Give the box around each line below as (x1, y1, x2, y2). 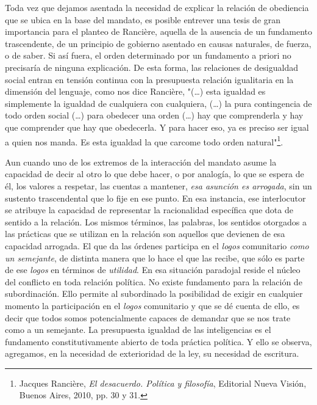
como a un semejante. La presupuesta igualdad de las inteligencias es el (5, 323, 271, 336)
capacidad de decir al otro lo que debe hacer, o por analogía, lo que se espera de (5, 167, 304, 180)
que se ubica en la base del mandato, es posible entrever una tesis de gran (5, 13, 281, 26)
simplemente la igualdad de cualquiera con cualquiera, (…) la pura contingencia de (5, 97, 312, 109)
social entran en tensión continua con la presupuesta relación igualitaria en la (5, 73, 294, 86)
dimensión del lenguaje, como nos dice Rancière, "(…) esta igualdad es (5, 85, 266, 98)
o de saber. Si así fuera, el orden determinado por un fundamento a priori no (5, 49, 291, 62)
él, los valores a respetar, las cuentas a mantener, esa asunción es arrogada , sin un (5, 179, 312, 192)
